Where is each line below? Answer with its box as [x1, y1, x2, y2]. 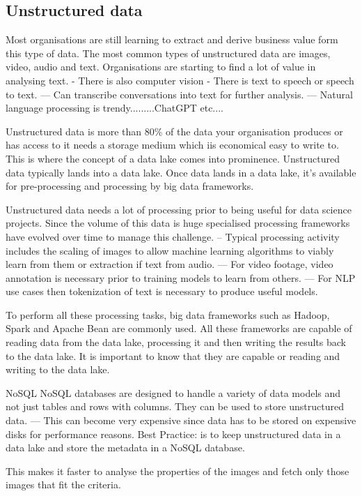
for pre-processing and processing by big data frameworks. [6, 179, 254, 193]
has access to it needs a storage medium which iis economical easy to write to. [6, 137, 339, 152]
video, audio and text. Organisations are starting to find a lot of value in [6, 59, 316, 74]
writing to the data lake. [6, 362, 110, 377]
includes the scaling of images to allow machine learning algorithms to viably [6, 243, 334, 257]
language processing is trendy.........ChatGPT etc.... [6, 100, 223, 115]
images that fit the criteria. [6, 477, 121, 492]
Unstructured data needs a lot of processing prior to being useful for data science [6, 202, 352, 216]
